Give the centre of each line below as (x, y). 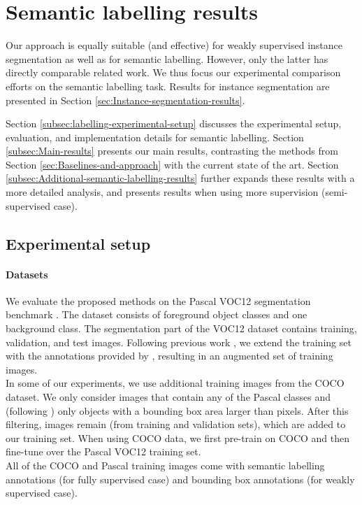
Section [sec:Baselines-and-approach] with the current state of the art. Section (172, 164)
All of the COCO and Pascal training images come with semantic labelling (165, 465)
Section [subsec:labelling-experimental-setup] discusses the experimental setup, (174, 123)
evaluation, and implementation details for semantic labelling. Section (155, 137)
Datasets (27, 274)
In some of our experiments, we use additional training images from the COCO (175, 383)
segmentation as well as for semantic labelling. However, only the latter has (167, 58)
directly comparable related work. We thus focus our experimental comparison (173, 72)
